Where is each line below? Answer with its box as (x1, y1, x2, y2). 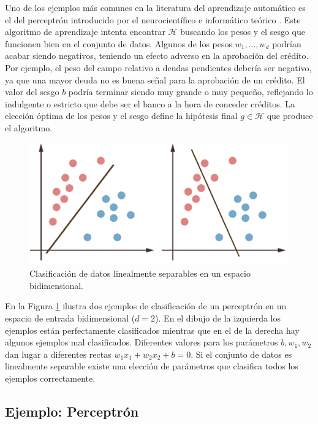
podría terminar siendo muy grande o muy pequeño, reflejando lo (68, 85, 313, 98)
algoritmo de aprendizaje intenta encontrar (5, 25, 165, 38)
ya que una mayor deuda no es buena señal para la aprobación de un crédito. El (5, 73, 305, 86)
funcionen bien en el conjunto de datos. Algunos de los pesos (5, 37, 232, 50)
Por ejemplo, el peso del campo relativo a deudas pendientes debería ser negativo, (5, 61, 312, 74)
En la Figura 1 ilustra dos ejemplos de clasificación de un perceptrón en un (5, 299, 287, 312)
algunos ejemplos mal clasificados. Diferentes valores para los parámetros (5, 336, 278, 349)
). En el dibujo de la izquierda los (155, 312, 281, 325)
